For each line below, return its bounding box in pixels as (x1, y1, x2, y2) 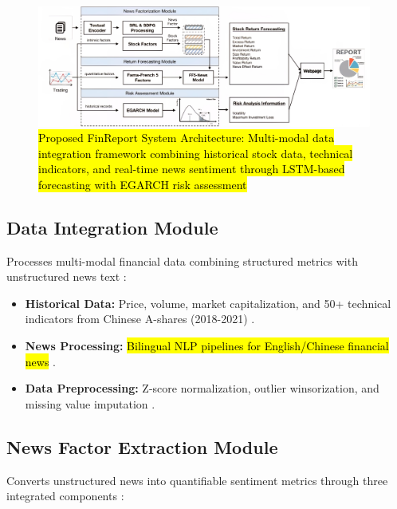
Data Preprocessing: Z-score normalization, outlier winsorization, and (25, 380, 379, 397)
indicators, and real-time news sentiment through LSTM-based (38, 160, 345, 177)
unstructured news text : (6, 268, 127, 285)
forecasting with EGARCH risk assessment (38, 176, 247, 192)
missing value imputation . (25, 395, 155, 412)
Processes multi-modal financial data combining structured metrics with (6, 252, 358, 269)
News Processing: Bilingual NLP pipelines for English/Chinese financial (25, 337, 389, 354)
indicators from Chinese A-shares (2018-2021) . (25, 310, 255, 327)
